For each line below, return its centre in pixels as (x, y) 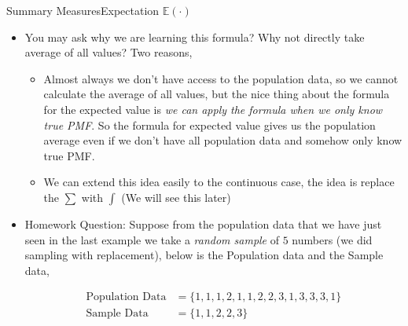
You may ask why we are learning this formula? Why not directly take (195, 37)
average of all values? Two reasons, (108, 52)
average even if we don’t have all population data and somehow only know (223, 140)
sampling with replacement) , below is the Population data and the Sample (204, 255)
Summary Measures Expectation (83, 10)
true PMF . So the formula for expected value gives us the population (210, 125)
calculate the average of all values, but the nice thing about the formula (217, 94)
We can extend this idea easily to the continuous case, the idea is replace (219, 182)
